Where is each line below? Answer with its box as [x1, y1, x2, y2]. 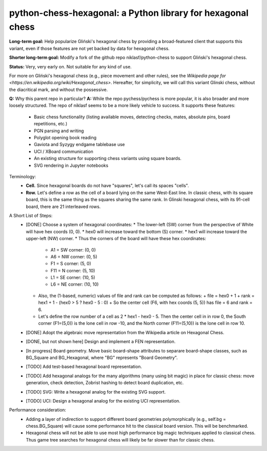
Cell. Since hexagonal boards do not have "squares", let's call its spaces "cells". [26, 183, 189, 189]
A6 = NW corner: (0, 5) [50, 253, 97, 259]
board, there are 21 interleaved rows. [26, 203, 101, 209]
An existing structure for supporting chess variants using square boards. [34, 155, 181, 161]
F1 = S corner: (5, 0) [50, 260, 91, 267]
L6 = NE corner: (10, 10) [50, 281, 99, 287]
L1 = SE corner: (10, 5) [50, 275, 95, 281]
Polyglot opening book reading [34, 135, 96, 141]
